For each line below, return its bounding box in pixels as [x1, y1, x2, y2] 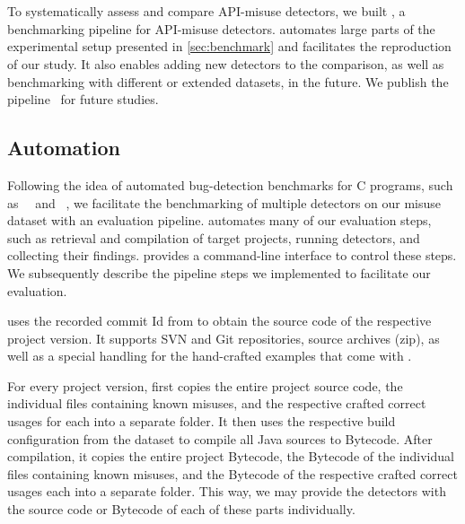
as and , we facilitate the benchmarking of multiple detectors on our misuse [7, 193, 442, 212]
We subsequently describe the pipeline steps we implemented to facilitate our [7, 263, 431, 282]
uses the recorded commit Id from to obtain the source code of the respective [7, 311, 432, 330]
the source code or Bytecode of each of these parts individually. [7, 500, 355, 519]
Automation [7, 134, 120, 162]
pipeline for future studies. [7, 90, 159, 109]
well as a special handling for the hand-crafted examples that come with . [7, 346, 412, 365]
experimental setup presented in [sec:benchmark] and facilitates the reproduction [7, 37, 452, 56]
